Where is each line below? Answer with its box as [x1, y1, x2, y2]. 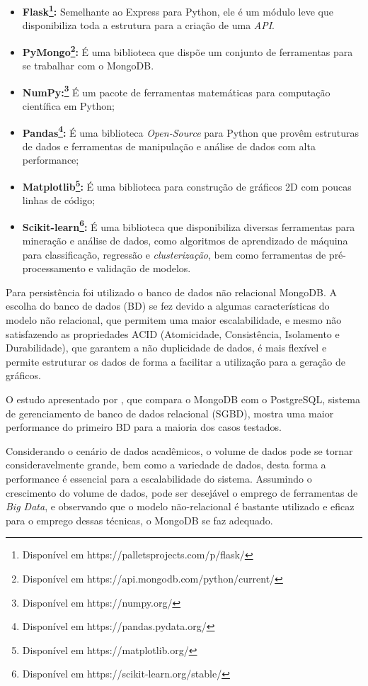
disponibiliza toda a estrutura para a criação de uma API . [22, 18, 275, 33]
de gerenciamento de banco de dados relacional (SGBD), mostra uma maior [6, 405, 334, 420]
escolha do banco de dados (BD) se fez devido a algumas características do [6, 298, 330, 313]
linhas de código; [22, 193, 96, 208]
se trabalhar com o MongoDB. [22, 58, 154, 73]
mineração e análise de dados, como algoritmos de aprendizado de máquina [22, 233, 348, 248]
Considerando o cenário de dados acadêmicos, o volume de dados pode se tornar [6, 443, 353, 458]
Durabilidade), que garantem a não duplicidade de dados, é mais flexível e [6, 340, 327, 355]
